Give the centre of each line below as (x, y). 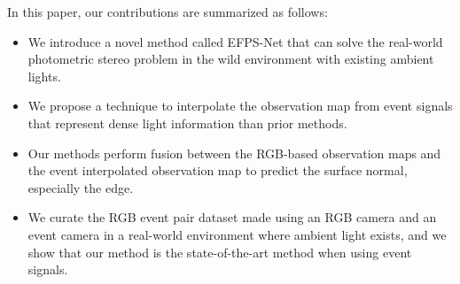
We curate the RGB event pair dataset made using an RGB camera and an (232, 217)
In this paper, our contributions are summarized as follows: (168, 12)
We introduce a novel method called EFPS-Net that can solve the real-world (235, 41)
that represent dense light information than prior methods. (187, 123)
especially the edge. (81, 187)
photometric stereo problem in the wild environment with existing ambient (231, 59)
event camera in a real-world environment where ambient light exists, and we (237, 234)
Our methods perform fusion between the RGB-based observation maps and (234, 153)
